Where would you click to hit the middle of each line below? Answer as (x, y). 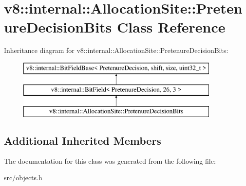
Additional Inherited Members (83, 141)
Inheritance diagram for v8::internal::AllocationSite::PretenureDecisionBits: (116, 50)
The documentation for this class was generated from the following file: (110, 161)
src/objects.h (23, 177)
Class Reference (171, 27)
